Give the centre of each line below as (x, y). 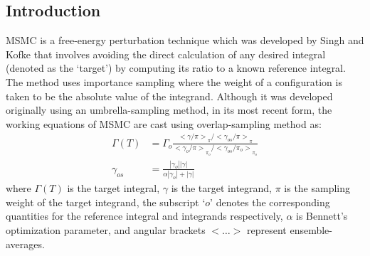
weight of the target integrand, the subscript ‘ (106, 202)
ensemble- (311, 229)
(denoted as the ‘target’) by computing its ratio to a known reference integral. (176, 68)
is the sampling (317, 188)
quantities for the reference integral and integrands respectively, (144, 216)
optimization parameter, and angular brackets (106, 229)
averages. (25, 244)
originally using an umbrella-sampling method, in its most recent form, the (169, 110)
